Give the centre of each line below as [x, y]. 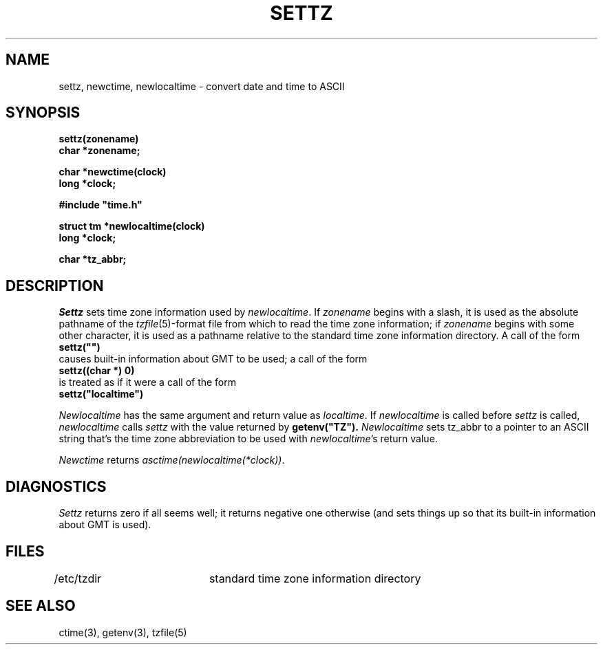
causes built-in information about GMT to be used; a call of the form [213, 359]
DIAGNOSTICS [56, 486]
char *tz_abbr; [93, 259]
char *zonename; [99, 151]
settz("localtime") [101, 394]
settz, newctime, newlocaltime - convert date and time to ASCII [202, 86]
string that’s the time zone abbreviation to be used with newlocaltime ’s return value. [248, 439]
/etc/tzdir [78, 578]
